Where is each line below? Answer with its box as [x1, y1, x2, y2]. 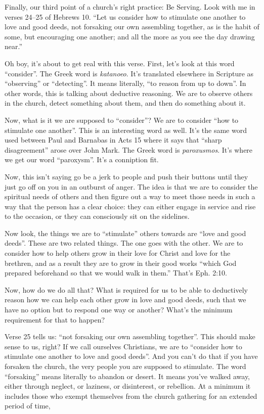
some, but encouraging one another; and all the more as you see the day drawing [5, 31, 255, 41]
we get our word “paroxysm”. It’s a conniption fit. [5, 154, 159, 165]
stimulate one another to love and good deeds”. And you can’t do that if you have [5, 351, 258, 361]
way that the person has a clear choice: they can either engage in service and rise [5, 201, 256, 211]
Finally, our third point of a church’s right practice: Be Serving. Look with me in [5, 2, 255, 12]
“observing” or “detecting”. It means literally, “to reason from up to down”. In [5, 78, 246, 88]
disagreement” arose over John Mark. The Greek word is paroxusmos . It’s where [5, 144, 253, 155]
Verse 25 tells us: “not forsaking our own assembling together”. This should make [5, 331, 255, 342]
